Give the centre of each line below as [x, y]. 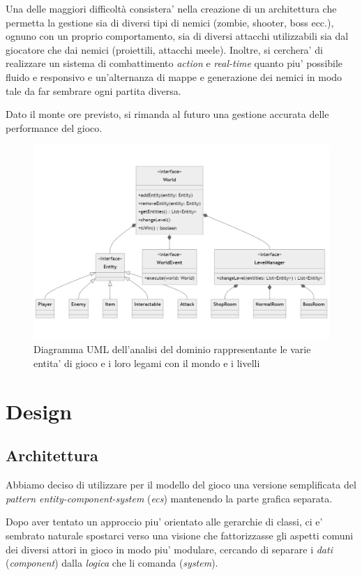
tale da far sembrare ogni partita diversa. [93, 90]
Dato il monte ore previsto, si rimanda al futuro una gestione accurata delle [167, 114]
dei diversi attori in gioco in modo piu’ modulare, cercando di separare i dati [169, 549]
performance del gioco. [54, 127]
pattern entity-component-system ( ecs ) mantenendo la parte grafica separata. [169, 498]
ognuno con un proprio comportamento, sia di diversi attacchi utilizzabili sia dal [177, 36]
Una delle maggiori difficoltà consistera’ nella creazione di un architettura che [171, 8]
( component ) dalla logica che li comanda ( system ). [112, 563]
